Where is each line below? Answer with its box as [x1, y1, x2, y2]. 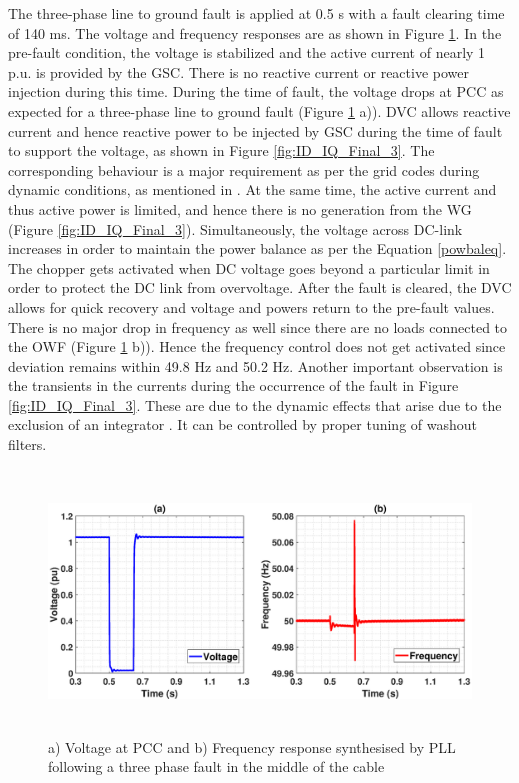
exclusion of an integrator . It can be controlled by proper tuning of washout [8, 414, 478, 435]
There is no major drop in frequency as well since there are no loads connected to [8, 316, 508, 337]
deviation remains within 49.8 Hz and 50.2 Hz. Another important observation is [8, 355, 503, 376]
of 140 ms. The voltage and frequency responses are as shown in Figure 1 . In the [8, 22, 502, 43]
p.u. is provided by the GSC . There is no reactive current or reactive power [8, 61, 470, 82]
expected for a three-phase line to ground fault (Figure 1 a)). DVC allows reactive [8, 100, 511, 121]
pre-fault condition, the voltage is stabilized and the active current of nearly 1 [8, 42, 486, 63]
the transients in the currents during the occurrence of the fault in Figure [8, 375, 459, 396]
